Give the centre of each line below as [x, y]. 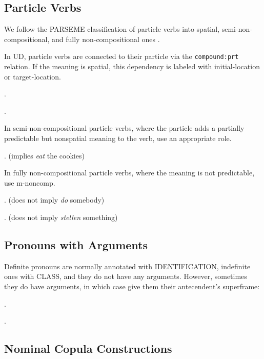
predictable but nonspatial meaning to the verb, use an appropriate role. [118, 138]
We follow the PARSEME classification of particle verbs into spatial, [112, 29]
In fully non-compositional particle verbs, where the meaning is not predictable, [129, 173]
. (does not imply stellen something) [61, 217]
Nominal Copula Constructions [88, 348]
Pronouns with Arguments [76, 244]
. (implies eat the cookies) [44, 155]
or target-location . [33, 76]
